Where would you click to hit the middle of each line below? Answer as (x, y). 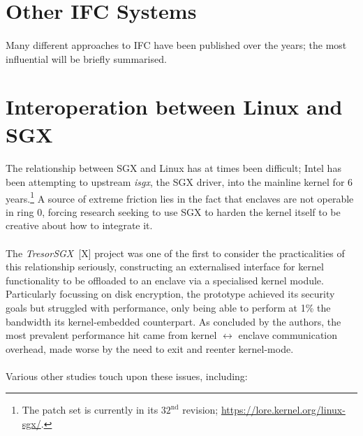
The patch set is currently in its (90, 410)
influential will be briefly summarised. (86, 58)
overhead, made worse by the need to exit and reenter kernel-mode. (150, 348)
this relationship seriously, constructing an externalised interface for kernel (165, 267)
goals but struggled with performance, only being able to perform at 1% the (168, 307)
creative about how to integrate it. (79, 225)
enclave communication (288, 335)
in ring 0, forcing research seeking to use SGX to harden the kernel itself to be (173, 211)
